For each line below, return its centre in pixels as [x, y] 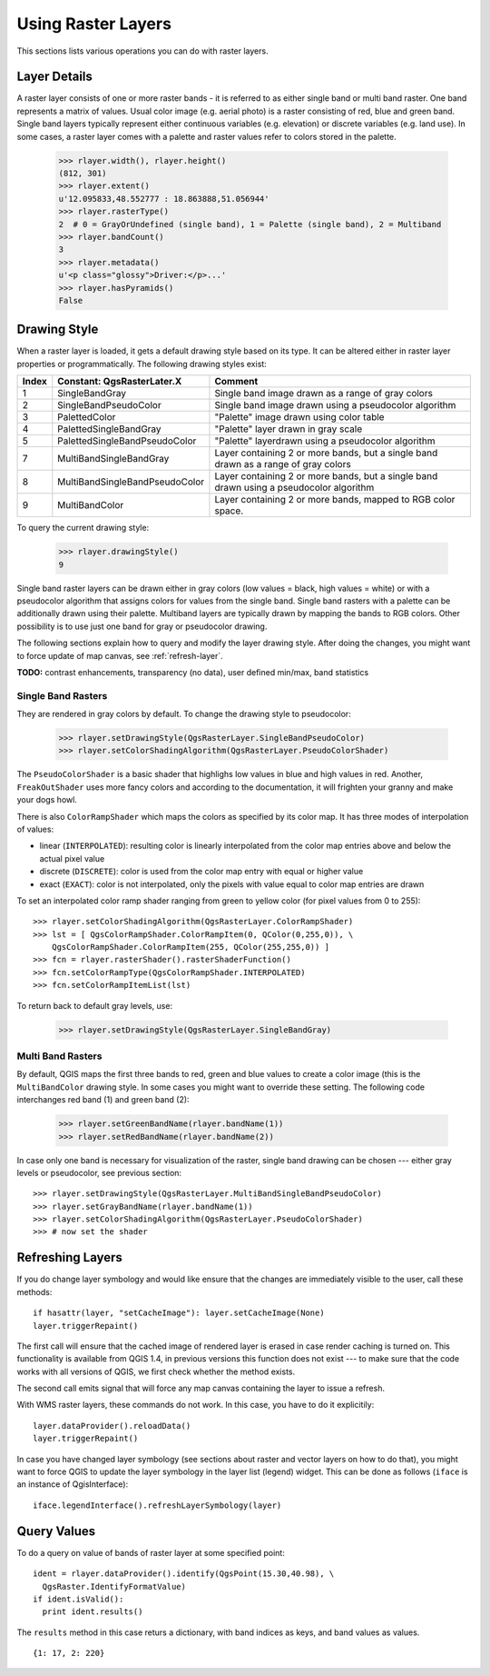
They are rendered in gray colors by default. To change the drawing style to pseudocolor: [184, 714]
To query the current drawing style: [83, 528]
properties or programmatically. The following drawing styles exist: [142, 364]
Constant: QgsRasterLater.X [120, 382]
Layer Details [54, 77]
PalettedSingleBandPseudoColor [127, 441]
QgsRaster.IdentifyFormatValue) [114, 1586]
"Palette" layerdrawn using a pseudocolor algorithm [325, 441]
